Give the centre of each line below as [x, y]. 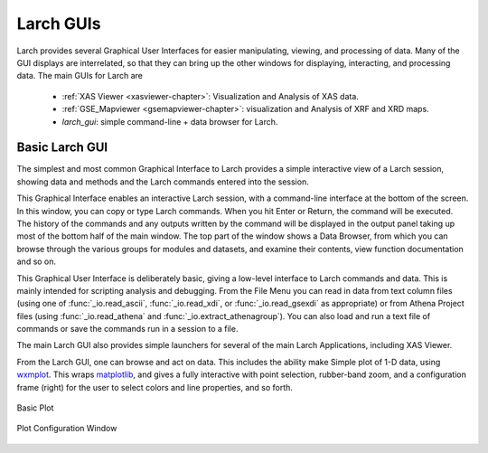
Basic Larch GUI [62, 148]
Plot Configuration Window [67, 429]
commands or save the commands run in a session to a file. [127, 329]
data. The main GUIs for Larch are [80, 76]
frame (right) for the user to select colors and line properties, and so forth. [155, 387]
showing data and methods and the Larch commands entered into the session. [163, 182]
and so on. [37, 261]
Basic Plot [35, 408]
